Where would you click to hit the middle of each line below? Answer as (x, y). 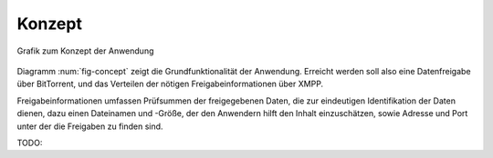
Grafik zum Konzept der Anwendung (85, 51)
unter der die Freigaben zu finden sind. (90, 126)
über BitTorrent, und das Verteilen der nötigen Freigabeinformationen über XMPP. (170, 84)
